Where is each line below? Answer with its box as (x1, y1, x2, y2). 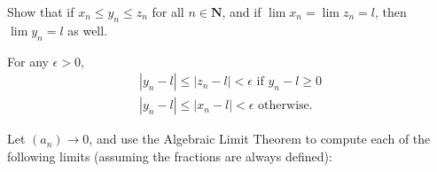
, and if (222, 3, 261, 20)
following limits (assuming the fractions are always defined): (7, 146, 332, 165)
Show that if (7, 3, 74, 20)
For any (7, 51, 49, 70)
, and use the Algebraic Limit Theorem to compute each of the (89, 129, 431, 148)
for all (152, 3, 184, 20)
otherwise (258, 99, 309, 113)
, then (374, 3, 407, 20)
